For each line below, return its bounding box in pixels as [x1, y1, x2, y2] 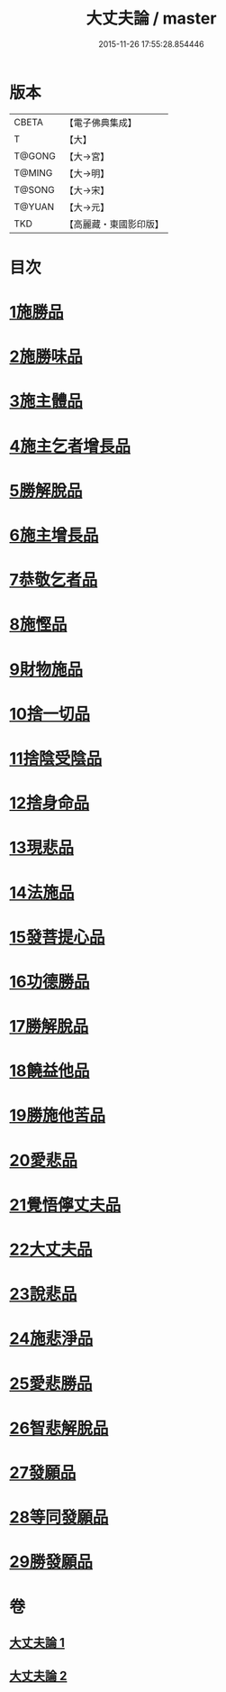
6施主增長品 [9, 525, 99, 546]
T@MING [14, 166, 53, 179]
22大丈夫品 [9, 1239, 93, 1259]
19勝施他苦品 [9, 1106, 106, 1126]
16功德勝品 [9, 971, 90, 992]
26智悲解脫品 [9, 1418, 109, 1439]
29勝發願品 [9, 1552, 93, 1572]
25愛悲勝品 [9, 1373, 93, 1393]
